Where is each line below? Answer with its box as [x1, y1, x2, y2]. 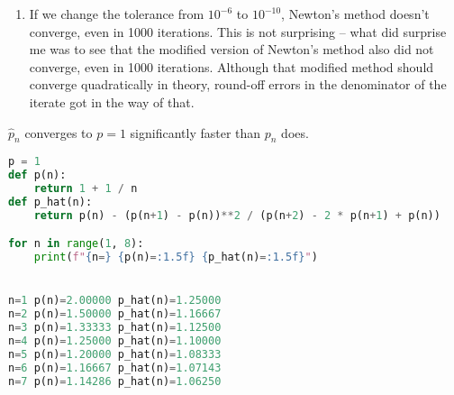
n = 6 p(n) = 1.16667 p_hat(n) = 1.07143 [8, 361, 222, 374]
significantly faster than [130, 123, 261, 142]
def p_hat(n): [8, 195, 93, 208]
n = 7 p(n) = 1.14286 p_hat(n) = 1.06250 [8, 374, 222, 388]
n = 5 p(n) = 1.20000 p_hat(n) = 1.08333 [8, 347, 222, 361]
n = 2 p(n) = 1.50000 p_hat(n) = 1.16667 [8, 308, 222, 321]
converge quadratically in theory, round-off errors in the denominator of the [29, 75, 447, 94]
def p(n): [8, 169, 67, 182]
